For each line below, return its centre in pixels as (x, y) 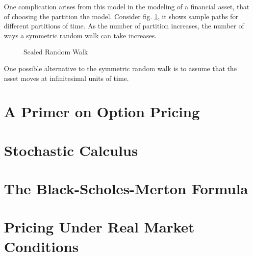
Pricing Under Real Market (99, 227)
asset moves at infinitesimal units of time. (66, 78)
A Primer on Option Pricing (102, 112)
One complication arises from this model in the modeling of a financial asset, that (127, 6)
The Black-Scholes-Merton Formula (126, 189)
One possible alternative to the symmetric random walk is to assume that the (120, 68)
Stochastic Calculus (71, 150)
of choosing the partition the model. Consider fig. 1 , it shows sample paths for (121, 16)
